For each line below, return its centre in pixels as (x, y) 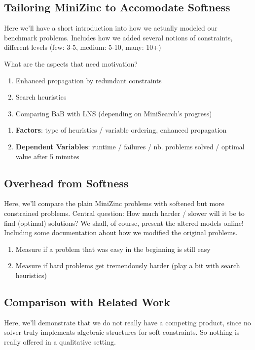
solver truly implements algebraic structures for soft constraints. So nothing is (122, 332)
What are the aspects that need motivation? (71, 63)
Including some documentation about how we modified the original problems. (121, 232)
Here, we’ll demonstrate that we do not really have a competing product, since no (127, 322)
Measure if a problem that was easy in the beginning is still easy (113, 249)
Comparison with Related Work (87, 301)
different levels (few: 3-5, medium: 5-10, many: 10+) (83, 47)
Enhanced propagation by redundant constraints (89, 80)
